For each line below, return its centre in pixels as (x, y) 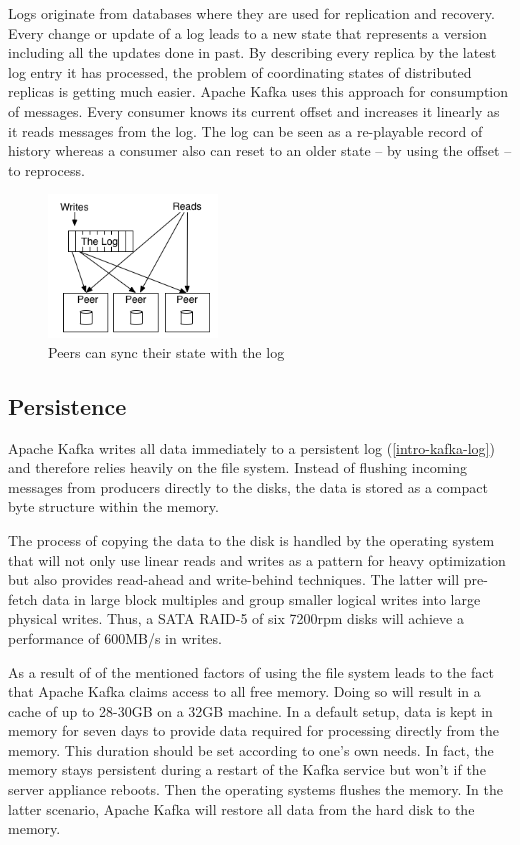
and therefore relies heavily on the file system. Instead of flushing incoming (238, 467)
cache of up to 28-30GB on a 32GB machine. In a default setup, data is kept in (250, 710)
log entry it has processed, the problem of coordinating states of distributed (240, 71)
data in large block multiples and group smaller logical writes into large (261, 598)
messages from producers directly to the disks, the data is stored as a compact (248, 486)
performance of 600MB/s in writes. (115, 637)
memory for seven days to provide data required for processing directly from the (254, 730)
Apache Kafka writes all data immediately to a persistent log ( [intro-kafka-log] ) (251, 447)
